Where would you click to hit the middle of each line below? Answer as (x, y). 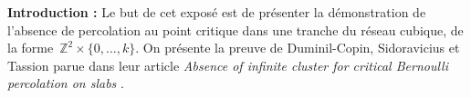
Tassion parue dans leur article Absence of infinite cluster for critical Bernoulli (228, 65)
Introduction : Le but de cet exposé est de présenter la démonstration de (217, 12)
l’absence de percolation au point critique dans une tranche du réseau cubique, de (235, 29)
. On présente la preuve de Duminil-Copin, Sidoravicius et (298, 48)
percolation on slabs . (66, 83)
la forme (31, 48)
